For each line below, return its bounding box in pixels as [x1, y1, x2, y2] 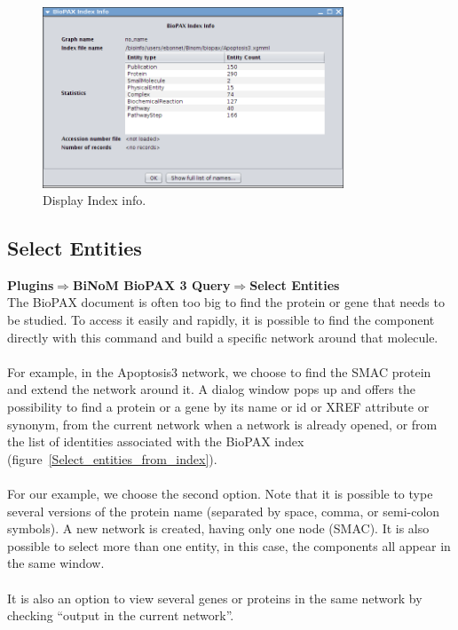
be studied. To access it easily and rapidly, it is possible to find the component [7, 311, 435, 329]
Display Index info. [43, 191, 146, 209]
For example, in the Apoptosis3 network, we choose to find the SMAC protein [7, 362, 431, 381]
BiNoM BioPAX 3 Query [72, 275, 231, 294]
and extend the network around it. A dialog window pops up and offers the [7, 380, 415, 398]
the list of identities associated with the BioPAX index [7, 432, 304, 451]
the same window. [7, 554, 105, 572]
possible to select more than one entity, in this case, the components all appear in [7, 536, 451, 555]
